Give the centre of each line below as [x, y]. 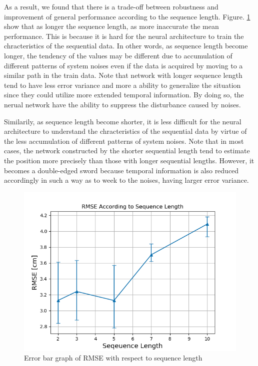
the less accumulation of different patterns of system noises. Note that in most [124, 141]
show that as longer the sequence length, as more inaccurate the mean [111, 26]
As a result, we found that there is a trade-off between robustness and [111, 6]
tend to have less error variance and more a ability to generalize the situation [122, 85]
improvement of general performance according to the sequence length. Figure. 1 [127, 16]
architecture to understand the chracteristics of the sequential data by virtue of [125, 131]
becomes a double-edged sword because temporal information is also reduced [121, 170]
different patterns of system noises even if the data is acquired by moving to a [123, 65]
